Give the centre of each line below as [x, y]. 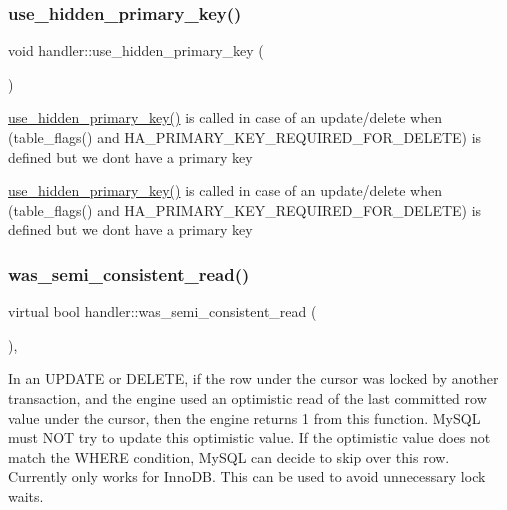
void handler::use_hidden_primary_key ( [136, 50]
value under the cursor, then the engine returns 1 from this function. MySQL [244, 417]
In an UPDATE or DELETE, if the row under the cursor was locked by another [253, 378]
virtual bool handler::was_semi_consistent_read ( [162, 311]
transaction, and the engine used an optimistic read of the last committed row [247, 397]
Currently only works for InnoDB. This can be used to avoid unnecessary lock [247, 476]
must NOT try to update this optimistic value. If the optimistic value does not [249, 437]
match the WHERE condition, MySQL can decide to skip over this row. [229, 456]
